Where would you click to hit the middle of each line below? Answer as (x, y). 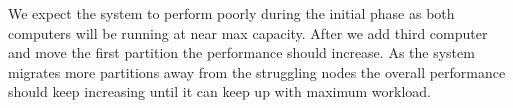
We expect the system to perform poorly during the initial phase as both (231, 13)
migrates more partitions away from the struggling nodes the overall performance (257, 71)
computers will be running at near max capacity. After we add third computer (248, 32)
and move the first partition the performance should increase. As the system (241, 52)
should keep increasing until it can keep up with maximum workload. (219, 91)
